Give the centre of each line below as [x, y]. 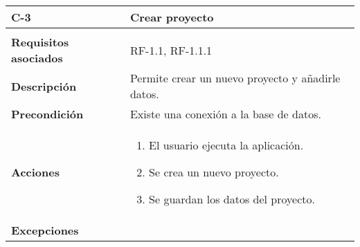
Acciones [35, 172]
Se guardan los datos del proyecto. [232, 199]
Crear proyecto [172, 17]
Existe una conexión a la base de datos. [225, 114]
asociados [37, 58]
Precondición [47, 114]
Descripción [44, 86]
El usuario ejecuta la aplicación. [226, 145]
